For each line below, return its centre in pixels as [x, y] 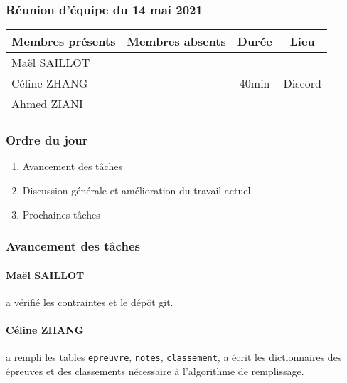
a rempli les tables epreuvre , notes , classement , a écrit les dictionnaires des [174, 357]
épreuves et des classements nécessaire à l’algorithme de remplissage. [155, 371]
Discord [302, 83]
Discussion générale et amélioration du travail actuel [137, 190]
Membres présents [64, 41]
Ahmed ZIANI [47, 104]
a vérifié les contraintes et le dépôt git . [90, 301]
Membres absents [176, 41]
